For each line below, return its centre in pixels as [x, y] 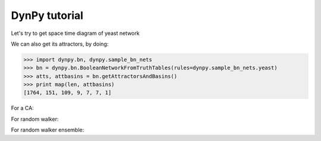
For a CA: [22, 108]
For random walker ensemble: [48, 130]
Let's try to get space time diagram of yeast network [75, 33]
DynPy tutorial [47, 15]
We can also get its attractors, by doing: [60, 44]
